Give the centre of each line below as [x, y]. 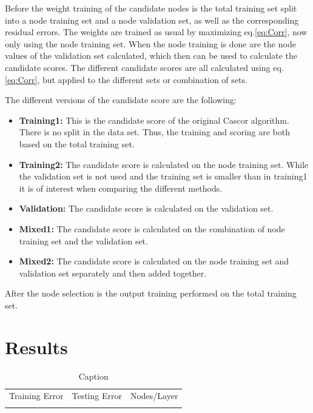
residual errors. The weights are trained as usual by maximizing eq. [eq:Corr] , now [156, 32]
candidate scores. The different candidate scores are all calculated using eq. [144, 67]
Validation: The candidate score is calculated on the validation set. [146, 208]
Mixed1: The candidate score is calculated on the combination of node [152, 228]
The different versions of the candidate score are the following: [121, 100]
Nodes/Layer [154, 396]
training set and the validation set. [83, 240]
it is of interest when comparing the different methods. [121, 188]
